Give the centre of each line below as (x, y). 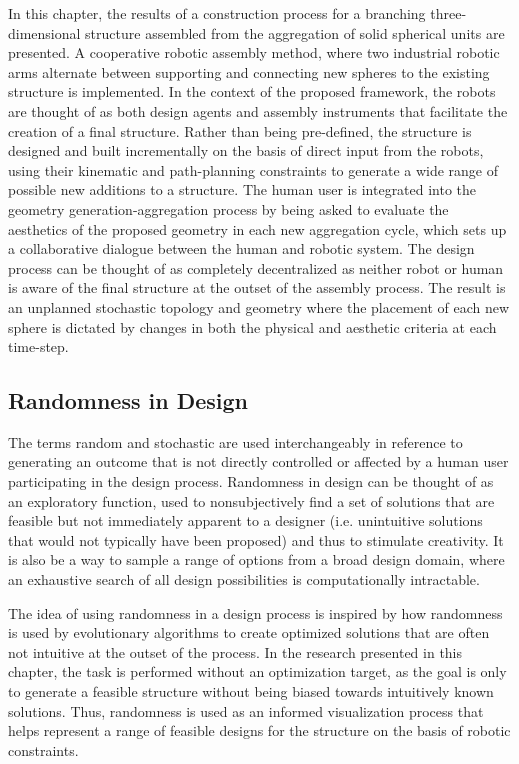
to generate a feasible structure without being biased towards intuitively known (251, 691)
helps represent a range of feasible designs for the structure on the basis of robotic (259, 730)
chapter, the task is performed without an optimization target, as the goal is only (257, 671)
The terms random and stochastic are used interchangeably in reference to (235, 441)
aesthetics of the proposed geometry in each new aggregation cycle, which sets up (257, 228)
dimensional (44, 32)
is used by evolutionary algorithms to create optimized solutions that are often (249, 632)
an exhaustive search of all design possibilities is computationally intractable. (244, 579)
